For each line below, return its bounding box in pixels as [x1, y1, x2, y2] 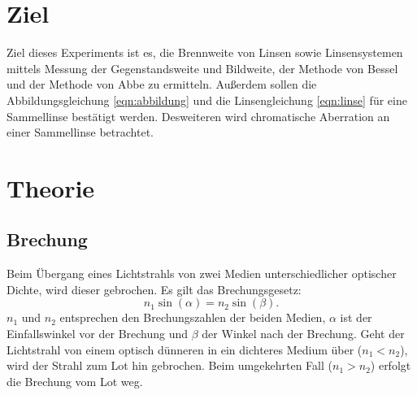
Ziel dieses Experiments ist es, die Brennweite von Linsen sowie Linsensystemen [7, 44, 403, 61]
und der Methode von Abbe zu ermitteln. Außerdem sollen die [7, 76, 317, 93]
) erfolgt [370, 357, 411, 374]
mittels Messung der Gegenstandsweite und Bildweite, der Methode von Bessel [7, 59, 398, 76]
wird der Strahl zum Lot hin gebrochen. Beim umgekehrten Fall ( [7, 357, 332, 374]
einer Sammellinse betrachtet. [7, 124, 154, 141]
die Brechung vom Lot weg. [7, 372, 143, 389]
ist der [340, 309, 372, 326]
